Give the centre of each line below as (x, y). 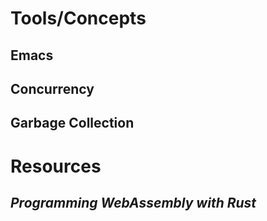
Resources (56, 166)
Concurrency (52, 88)
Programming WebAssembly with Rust (133, 202)
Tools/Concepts (78, 18)
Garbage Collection (72, 123)
